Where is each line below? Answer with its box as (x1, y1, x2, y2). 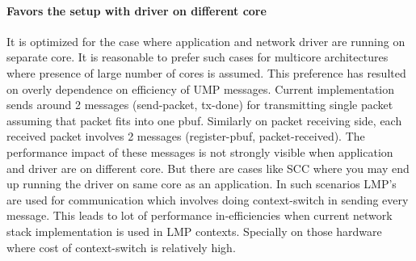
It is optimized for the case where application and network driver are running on (6, 32, 405, 49)
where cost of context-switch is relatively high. (6, 238, 236, 255)
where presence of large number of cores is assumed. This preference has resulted (6, 64, 406, 81)
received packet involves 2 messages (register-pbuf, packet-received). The (6, 128, 365, 145)
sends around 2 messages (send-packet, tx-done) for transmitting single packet (6, 96, 393, 113)
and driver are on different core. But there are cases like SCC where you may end (6, 159, 410, 176)
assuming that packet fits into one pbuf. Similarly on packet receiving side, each (6, 112, 402, 128)
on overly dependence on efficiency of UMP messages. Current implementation (6, 80, 395, 97)
